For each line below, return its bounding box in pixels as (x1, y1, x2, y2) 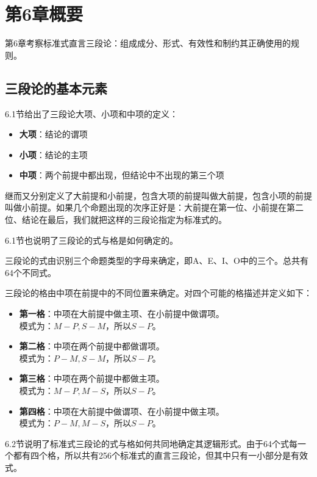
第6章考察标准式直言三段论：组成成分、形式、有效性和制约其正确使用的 (5, 37, 291, 49)
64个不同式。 (5, 266, 56, 279)
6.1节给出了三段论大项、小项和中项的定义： (5, 107, 178, 120)
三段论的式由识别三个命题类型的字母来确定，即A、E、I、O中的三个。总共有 (5, 254, 308, 267)
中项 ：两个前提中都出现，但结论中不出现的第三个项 (19, 169, 224, 181)
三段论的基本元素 (5, 78, 107, 97)
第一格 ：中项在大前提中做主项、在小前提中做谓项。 (19, 307, 224, 320)
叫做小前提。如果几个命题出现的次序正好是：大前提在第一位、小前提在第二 (5, 201, 304, 214)
